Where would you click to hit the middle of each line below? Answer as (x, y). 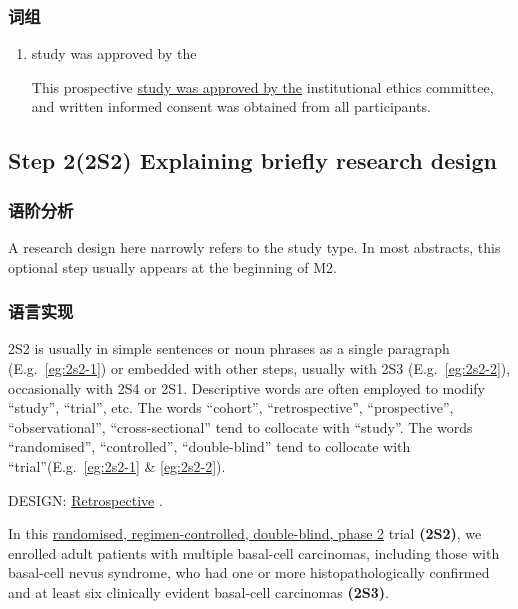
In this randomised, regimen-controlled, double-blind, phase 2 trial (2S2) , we (245, 533)
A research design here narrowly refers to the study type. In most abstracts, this (254, 247)
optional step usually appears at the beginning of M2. (172, 266)
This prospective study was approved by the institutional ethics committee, (262, 86)
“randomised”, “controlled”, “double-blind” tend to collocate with (209, 446)
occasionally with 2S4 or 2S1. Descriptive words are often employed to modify (246, 387)
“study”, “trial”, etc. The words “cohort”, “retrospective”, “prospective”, (231, 407)
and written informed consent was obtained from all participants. (231, 106)
